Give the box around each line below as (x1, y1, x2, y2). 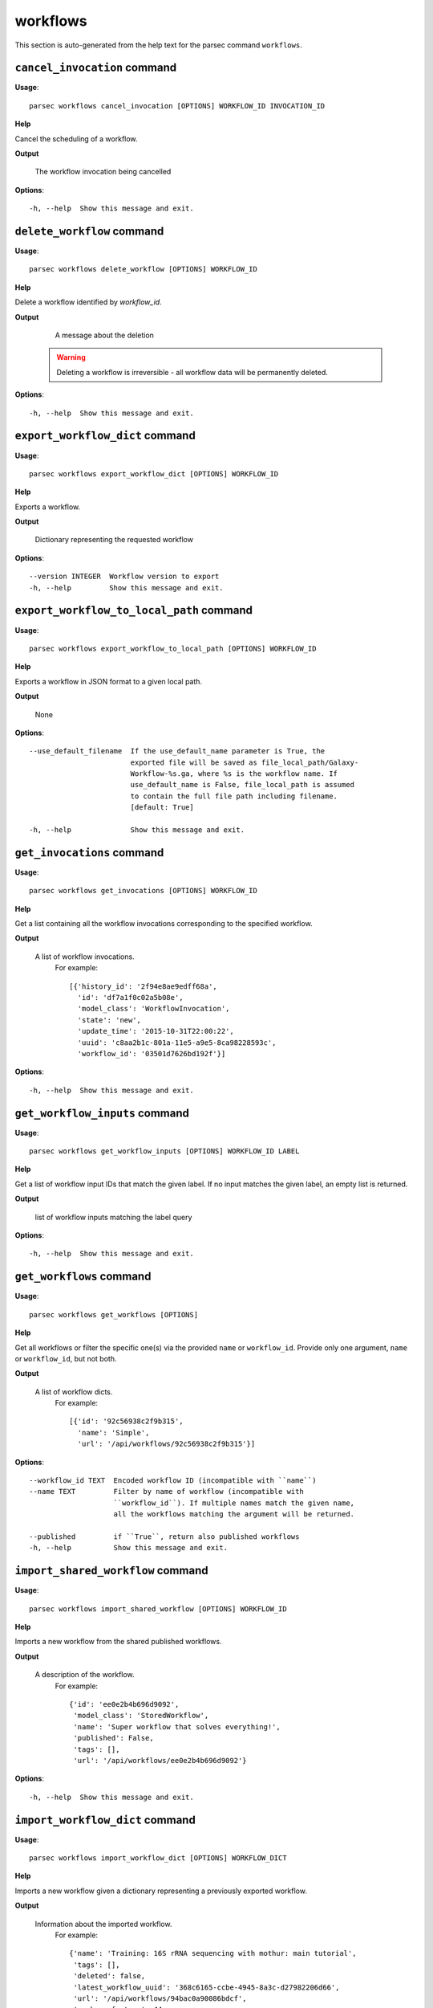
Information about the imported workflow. (34, 1919, 172, 1928)
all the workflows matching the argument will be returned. (113, 1510, 355, 1519)
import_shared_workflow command (14, 1564, 208, 1577)
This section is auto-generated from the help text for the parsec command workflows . (14, 40, 302, 50)
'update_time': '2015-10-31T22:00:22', (77, 1026, 234, 1036)
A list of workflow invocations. (34, 952, 136, 961)
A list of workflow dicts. (34, 1386, 113, 1397)
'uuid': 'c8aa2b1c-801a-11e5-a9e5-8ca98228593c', (77, 1038, 277, 1047)
